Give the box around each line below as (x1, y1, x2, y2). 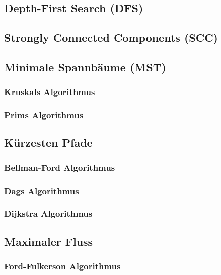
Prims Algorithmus (4, 109, 84, 121)
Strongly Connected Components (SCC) (4, 30, 218, 45)
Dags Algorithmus (4, 184, 79, 197)
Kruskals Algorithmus (4, 85, 95, 98)
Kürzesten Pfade (4, 135, 93, 150)
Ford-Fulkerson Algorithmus (4, 260, 121, 272)
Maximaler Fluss (4, 233, 93, 249)
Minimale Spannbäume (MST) (4, 59, 166, 74)
